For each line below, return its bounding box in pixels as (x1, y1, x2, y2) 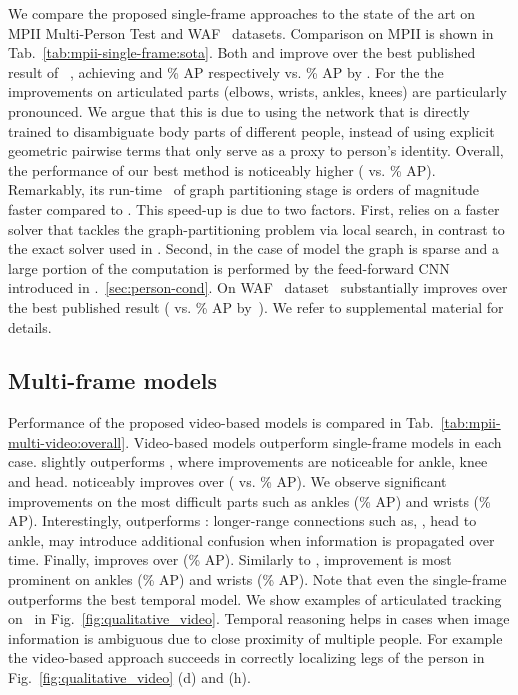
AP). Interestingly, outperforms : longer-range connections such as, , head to (8, 510, 477, 531)
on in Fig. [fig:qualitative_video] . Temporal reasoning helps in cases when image (8, 608, 510, 629)
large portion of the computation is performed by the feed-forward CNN (8, 257, 450, 278)
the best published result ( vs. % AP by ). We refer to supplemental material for (8, 296, 504, 317)
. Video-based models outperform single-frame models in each (125, 431, 502, 452)
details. (8, 316, 52, 337)
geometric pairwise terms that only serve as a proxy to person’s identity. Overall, (8, 140, 504, 161)
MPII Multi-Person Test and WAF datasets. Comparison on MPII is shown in (8, 22, 494, 43)
